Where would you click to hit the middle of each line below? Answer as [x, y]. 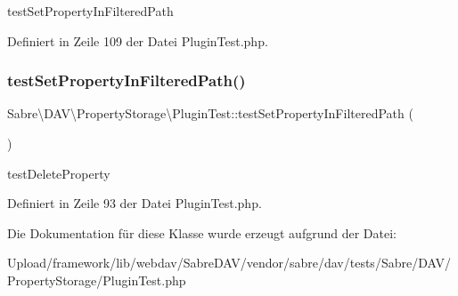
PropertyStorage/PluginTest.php [97, 280]
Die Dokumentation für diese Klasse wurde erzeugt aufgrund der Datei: [202, 232]
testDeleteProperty [59, 173]
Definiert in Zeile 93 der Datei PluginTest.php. [135, 203]
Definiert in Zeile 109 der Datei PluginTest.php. [138, 40]
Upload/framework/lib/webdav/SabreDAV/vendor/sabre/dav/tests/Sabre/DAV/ [229, 263]
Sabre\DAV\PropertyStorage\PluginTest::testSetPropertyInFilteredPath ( [210, 113]
